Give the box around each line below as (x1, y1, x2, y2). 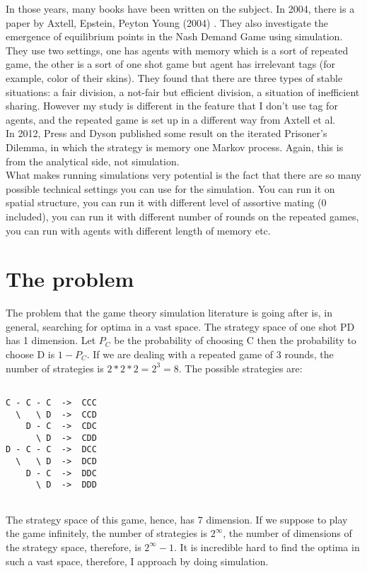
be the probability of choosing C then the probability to (114, 333, 356, 348)
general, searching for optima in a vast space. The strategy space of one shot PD (6, 319, 355, 333)
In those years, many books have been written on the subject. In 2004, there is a (6, 1, 355, 16)
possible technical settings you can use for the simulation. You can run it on (6, 181, 335, 196)
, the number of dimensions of (223, 526, 352, 540)
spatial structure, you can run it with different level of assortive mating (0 (6, 195, 327, 210)
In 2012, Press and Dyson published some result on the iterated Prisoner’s (6, 126, 327, 141)
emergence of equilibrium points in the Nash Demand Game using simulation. (6, 29, 343, 44)
